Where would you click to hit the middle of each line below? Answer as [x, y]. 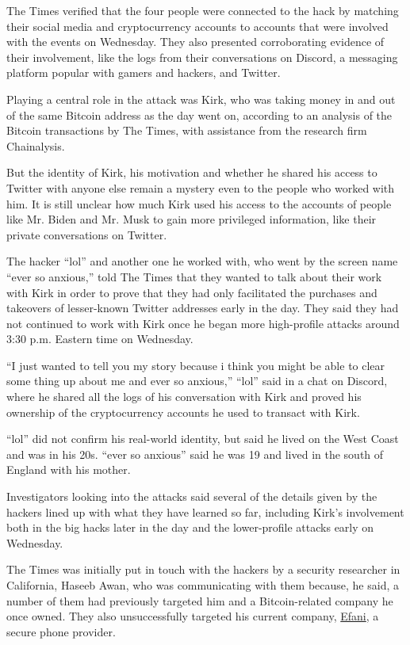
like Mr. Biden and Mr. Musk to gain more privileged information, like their [192, 219]
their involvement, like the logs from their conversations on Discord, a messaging [202, 57]
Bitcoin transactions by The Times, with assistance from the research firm [187, 130]
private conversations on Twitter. [87, 234]
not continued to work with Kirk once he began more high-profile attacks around [203, 323]
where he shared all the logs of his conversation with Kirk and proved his [184, 397]
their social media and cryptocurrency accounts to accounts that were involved [197, 26]
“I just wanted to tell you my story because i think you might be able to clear [196, 365]
